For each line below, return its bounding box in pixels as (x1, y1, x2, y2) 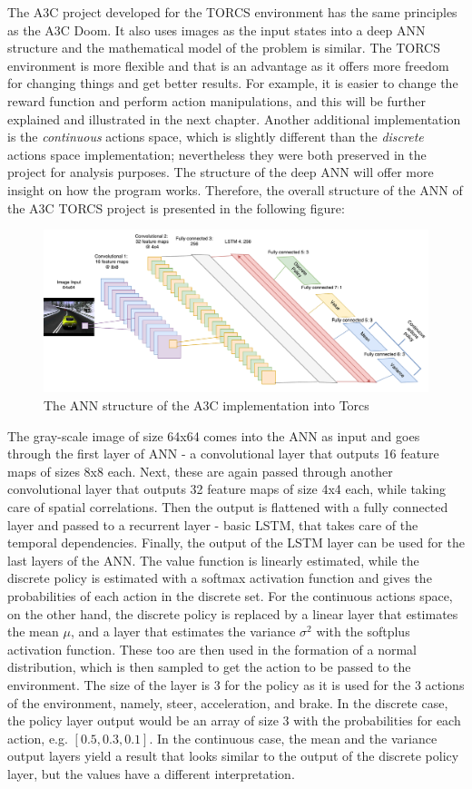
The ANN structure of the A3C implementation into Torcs (44, 396, 369, 414)
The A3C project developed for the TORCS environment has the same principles (7, 3, 457, 21)
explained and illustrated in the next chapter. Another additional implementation (7, 109, 461, 128)
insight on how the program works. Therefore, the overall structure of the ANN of (7, 180, 463, 199)
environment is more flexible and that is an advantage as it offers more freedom (7, 55, 449, 74)
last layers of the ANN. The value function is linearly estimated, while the (7, 550, 419, 569)
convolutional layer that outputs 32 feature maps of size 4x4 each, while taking (7, 479, 446, 498)
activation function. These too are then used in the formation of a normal (7, 639, 418, 658)
